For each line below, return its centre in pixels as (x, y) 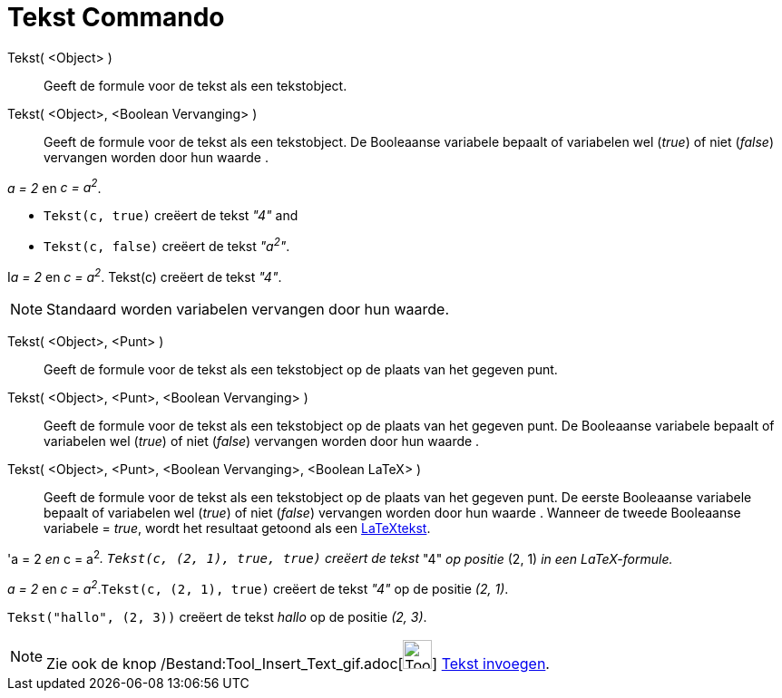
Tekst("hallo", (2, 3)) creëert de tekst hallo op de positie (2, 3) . (217, 617)
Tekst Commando (116, 17)
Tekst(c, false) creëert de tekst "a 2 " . (167, 245)
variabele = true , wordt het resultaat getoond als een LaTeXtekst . (237, 528)
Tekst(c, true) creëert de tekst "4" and (171, 216)
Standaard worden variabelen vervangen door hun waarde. (248, 309)
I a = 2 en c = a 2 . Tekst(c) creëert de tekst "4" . (145, 276)
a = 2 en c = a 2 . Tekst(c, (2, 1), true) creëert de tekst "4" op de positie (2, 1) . (258, 588)
